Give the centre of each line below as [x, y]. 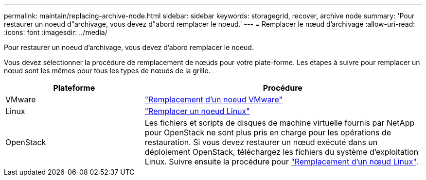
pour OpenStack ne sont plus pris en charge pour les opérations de [268, 132]
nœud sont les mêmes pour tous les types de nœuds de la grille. [107, 71]
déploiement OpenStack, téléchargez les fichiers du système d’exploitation [282, 152]
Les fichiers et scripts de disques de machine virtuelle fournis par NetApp [280, 123]
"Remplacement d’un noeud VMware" [213, 99]
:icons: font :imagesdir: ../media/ [56, 32]
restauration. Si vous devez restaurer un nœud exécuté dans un [261, 142]
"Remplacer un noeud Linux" [197, 111]
